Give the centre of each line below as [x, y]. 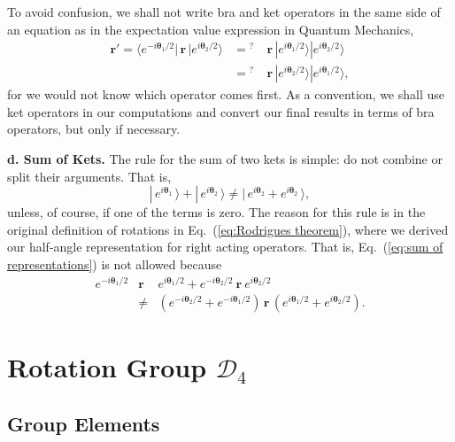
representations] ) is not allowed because [115, 264]
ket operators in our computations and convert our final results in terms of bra [221, 111]
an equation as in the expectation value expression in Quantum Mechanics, [211, 29]
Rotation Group [107, 366]
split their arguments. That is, [89, 176]
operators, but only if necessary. [94, 129]
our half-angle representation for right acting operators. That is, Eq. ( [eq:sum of [225, 247]
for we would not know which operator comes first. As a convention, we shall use [226, 94]
